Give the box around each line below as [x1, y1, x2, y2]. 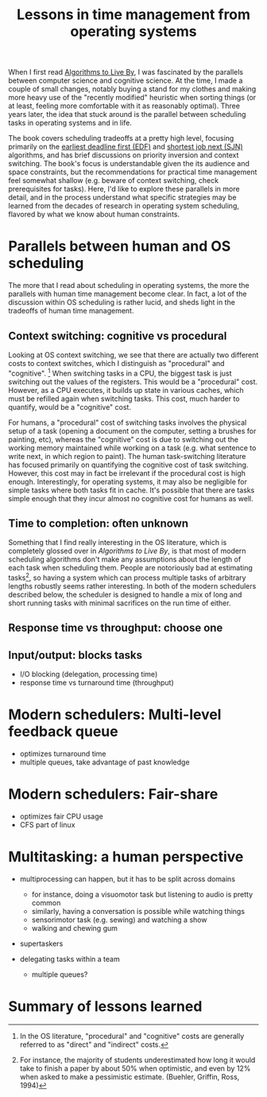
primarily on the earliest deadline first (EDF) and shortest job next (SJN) [8, 142, 244, 152]
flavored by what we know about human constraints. [8, 209, 180, 220]
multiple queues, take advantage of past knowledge [19, 757, 190, 767]
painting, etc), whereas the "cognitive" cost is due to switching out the [8, 434, 238, 444]
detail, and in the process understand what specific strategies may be [8, 193, 237, 202]
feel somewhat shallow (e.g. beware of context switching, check [8, 176, 219, 185]
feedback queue [8, 722, 118, 741]
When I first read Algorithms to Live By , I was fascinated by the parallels [8, 68, 244, 77]
